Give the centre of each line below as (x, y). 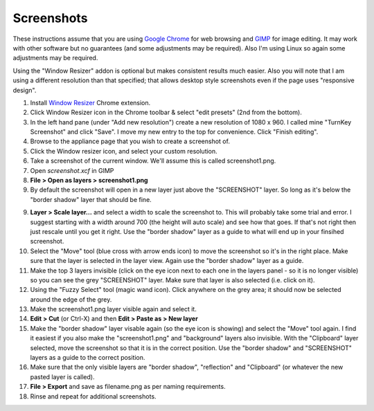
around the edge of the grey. (71, 299)
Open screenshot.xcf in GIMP (72, 170)
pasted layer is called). (62, 376)
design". (25, 90)
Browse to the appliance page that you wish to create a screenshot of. (130, 141)
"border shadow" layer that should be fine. (91, 199)
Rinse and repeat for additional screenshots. (93, 396)
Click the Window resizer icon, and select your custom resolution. (124, 151)
